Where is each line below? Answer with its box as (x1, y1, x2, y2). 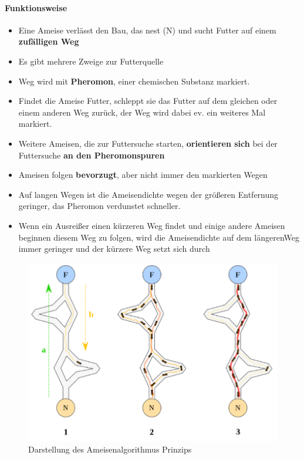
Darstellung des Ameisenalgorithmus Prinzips (28, 443, 192, 455)
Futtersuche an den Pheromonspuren (18, 148, 165, 161)
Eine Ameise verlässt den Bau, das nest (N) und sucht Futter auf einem (18, 23, 276, 36)
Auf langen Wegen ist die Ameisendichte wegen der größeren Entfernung (18, 188, 279, 200)
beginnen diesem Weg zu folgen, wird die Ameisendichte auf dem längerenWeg (18, 231, 299, 243)
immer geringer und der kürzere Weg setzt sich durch (18, 242, 210, 255)
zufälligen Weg (18, 35, 79, 48)
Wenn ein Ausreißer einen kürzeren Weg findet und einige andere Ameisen (18, 219, 285, 231)
